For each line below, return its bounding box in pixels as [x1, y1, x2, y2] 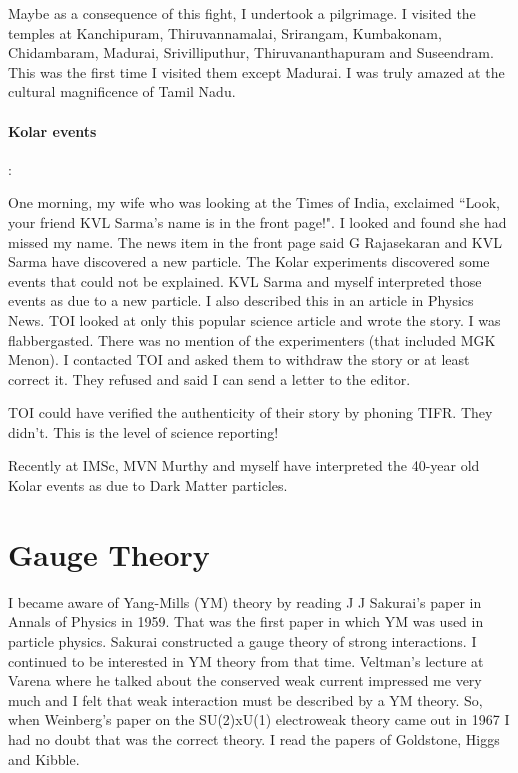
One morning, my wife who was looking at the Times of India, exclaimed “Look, [8, 192, 500, 213]
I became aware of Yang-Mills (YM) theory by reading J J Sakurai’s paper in [8, 591, 482, 612]
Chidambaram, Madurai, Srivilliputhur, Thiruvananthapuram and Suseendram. [8, 42, 494, 63]
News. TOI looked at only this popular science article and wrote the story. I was [8, 309, 501, 330]
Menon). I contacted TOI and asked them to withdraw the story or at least [8, 349, 470, 370]
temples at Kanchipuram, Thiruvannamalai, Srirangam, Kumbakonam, [8, 22, 442, 43]
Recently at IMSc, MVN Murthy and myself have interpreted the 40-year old [8, 455, 480, 476]
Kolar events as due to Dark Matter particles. [8, 475, 288, 496]
